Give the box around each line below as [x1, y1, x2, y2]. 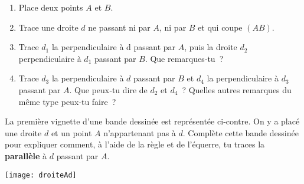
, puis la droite [184, 41, 237, 53]
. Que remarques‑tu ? [145, 52, 224, 64]
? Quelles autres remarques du [182, 83, 292, 96]
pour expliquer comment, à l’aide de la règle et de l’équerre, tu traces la [5, 138, 265, 150]
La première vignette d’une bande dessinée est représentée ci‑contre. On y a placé [5, 115, 300, 127]
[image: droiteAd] [5, 170, 77, 179]
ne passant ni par [88, 21, 151, 33]
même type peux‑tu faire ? [18, 95, 116, 107]
